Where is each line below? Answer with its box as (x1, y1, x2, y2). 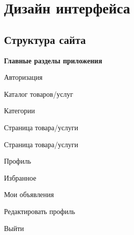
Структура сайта (4, 31, 86, 47)
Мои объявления (4, 189, 54, 200)
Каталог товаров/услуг (4, 88, 73, 99)
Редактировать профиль (4, 206, 75, 216)
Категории (4, 105, 35, 116)
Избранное (4, 172, 36, 183)
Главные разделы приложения (4, 55, 102, 65)
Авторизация (4, 72, 42, 82)
